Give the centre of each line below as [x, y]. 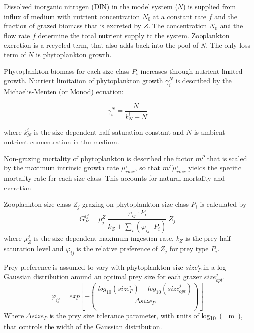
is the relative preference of [117, 249]
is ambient [209, 132]
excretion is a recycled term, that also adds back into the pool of [101, 45]
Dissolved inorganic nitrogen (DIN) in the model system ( [91, 6]
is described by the [203, 81]
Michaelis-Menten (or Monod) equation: [64, 91]
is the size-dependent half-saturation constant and [109, 132]
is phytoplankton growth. [74, 54]
